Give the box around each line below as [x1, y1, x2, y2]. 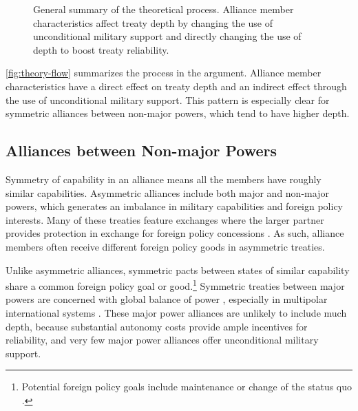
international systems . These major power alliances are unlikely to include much [6, 305, 347, 319]
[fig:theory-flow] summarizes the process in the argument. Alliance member [6, 65, 322, 80]
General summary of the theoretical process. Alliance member [33, 2, 294, 16]
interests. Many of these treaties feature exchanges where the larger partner [6, 212, 324, 226]
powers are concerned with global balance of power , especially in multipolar [6, 292, 328, 306]
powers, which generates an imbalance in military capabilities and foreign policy [6, 199, 344, 213]
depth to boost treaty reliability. [33, 42, 169, 56]
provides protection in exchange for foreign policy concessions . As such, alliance [6, 226, 344, 240]
